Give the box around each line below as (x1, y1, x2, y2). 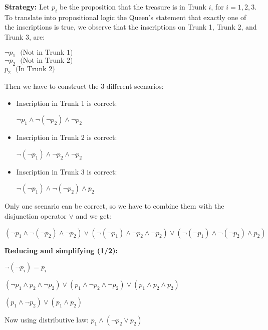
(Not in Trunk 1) (20, 49, 73, 56)
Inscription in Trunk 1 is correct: (16, 97, 117, 108)
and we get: (76, 210, 111, 221)
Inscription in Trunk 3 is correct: (16, 166, 117, 177)
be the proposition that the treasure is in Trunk (59, 2, 206, 12)
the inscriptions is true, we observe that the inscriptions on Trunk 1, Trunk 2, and (5, 22, 257, 32)
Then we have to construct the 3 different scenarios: (5, 80, 164, 91)
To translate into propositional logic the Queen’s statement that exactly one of (5, 12, 246, 22)
